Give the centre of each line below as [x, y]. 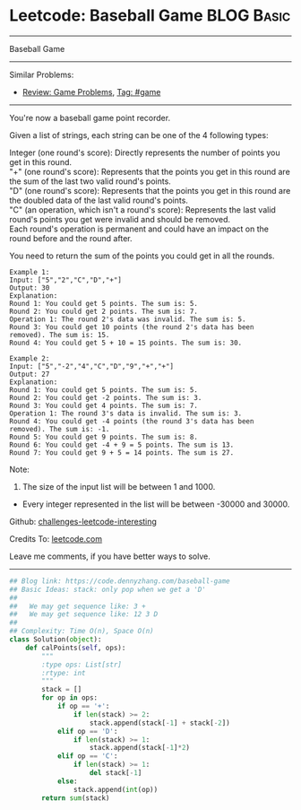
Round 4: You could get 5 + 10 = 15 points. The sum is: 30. [126, 343]
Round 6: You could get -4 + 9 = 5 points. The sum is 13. [122, 445]
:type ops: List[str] [82, 665]
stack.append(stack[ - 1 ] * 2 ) [140, 748]
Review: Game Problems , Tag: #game [91, 91]
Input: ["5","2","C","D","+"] [66, 280]
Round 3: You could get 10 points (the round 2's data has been [132, 327]
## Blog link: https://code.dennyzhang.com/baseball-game [120, 581]
